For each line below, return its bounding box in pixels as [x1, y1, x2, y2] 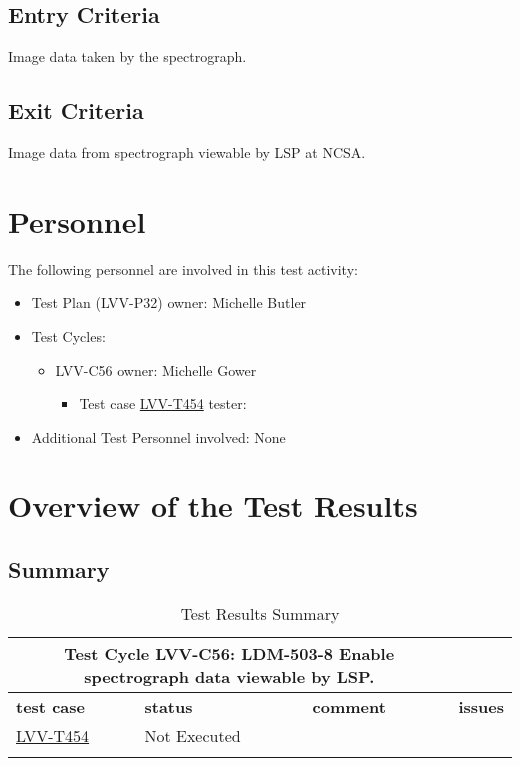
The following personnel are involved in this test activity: [8, 258, 358, 279]
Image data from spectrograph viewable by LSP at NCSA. [8, 142, 366, 162]
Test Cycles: [31, 325, 106, 346]
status [144, 694, 193, 718]
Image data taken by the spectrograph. [8, 46, 247, 67]
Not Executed [144, 723, 241, 747]
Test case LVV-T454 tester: [79, 393, 247, 414]
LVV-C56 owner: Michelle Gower [55, 359, 257, 380]
